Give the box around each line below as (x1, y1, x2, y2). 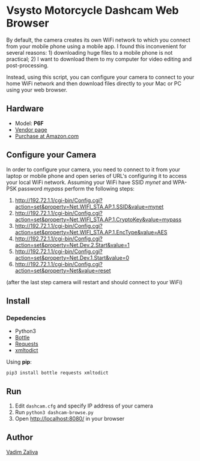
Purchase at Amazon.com (14, 132, 79, 139)
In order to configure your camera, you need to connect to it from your (6, 166, 181, 173)
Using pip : (6, 358, 32, 365)
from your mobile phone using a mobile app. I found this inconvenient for (6, 43, 187, 50)
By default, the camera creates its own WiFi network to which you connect (6, 36, 191, 43)
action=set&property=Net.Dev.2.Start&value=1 (14, 241, 130, 248)
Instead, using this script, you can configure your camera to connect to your (6, 73, 195, 81)
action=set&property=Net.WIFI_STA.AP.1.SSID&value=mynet (14, 203, 164, 210)
